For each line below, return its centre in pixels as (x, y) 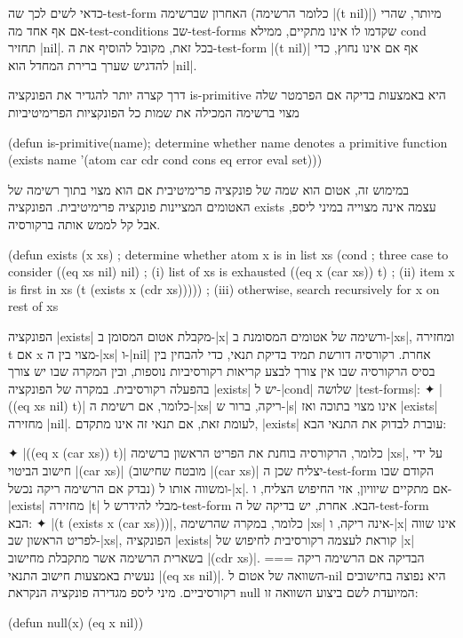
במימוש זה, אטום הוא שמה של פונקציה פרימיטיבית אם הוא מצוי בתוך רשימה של (208, 189)
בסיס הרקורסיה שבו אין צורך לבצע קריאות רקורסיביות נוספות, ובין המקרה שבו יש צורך (222, 371)
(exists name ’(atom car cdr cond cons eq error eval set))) (165, 159)
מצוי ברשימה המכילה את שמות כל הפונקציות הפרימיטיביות (154, 112)
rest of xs (33, 306)
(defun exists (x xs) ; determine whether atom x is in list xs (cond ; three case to (228, 254)
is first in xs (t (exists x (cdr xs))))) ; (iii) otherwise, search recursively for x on (224, 288)
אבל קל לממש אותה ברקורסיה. (84, 223)
